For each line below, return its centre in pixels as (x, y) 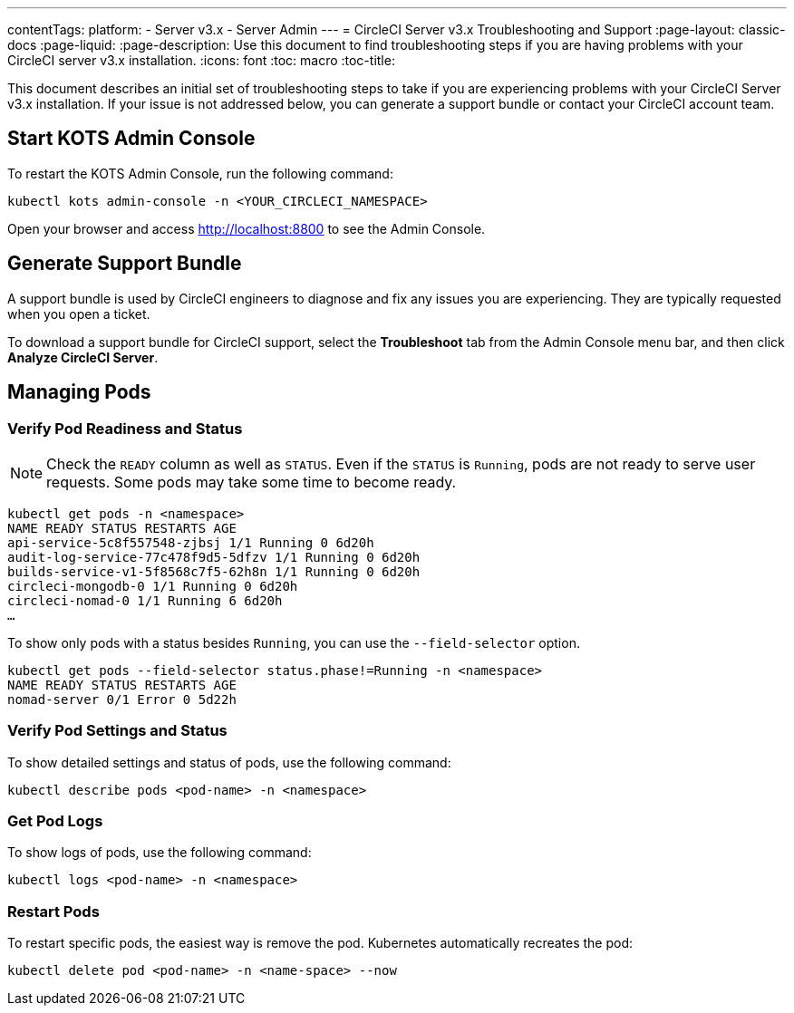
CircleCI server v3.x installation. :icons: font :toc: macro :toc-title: (201, 60)
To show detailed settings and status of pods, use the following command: (229, 762)
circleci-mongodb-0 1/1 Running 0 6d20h (153, 586)
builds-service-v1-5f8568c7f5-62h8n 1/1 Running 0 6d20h (214, 571)
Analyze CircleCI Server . (83, 357)
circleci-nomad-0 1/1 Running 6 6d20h (145, 600)
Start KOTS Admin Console (131, 139)
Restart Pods (53, 911)
